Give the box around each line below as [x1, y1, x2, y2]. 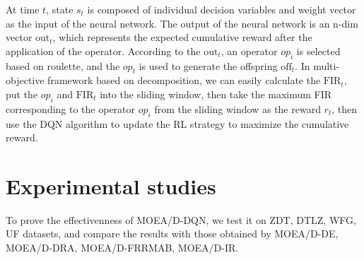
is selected [296, 43, 341, 58]
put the [6, 86, 38, 101]
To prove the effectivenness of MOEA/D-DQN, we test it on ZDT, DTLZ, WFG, [6, 212, 356, 227]
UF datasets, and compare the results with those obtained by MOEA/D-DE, [6, 226, 339, 241]
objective [6, 73, 45, 88]
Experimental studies [6, 171, 216, 200]
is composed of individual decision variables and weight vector [87, 2, 356, 16]
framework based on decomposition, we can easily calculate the [47, 73, 321, 88]
